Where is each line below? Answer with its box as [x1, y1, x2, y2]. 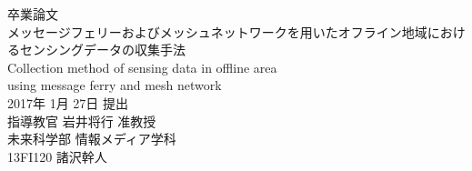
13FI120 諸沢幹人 [7, 146, 107, 166]
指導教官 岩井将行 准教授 [7, 111, 156, 130]
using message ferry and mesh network [7, 75, 222, 95]
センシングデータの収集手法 [19, 40, 186, 59]
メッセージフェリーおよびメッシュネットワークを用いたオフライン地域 [7, 22, 427, 41]
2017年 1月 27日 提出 [7, 93, 128, 112]
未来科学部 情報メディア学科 [7, 129, 176, 148]
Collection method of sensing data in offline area [7, 57, 277, 76]
